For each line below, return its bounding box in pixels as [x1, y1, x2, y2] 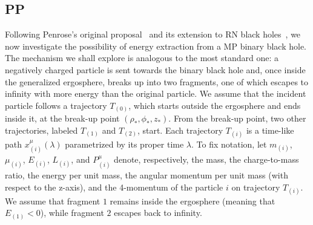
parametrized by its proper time [65, 138, 184, 151]
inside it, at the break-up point [5, 112, 120, 125]
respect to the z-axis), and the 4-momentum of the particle [5, 180, 223, 193]
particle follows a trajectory [5, 99, 107, 111]
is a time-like [246, 123, 294, 136]
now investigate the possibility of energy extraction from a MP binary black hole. [5, 39, 306, 52]
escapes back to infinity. [114, 206, 202, 219]
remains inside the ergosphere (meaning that [110, 194, 275, 207]
